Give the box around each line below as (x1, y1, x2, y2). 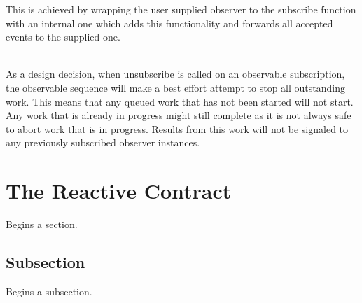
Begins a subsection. (6, 283, 92, 298)
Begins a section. (6, 217, 78, 232)
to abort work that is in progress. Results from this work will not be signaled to (6, 121, 349, 136)
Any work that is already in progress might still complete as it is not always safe (6, 108, 351, 122)
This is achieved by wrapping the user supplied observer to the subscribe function (6, 2, 356, 16)
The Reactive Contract (6, 176, 232, 205)
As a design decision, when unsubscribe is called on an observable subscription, (6, 66, 345, 81)
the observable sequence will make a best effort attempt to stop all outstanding (6, 80, 345, 94)
